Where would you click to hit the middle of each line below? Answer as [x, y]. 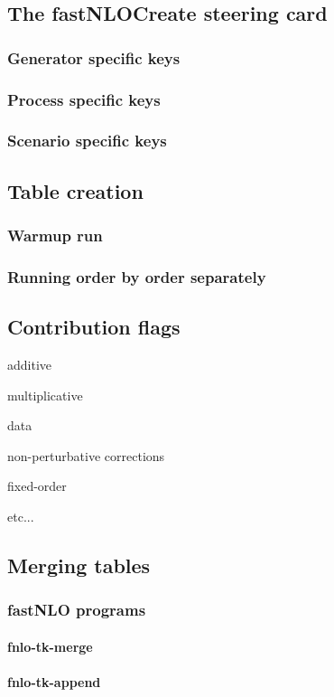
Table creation [75, 190]
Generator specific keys [94, 57]
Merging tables [79, 565]
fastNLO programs [77, 610]
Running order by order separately [137, 276]
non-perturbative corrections [86, 455]
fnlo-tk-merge [50, 646]
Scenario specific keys [87, 141]
